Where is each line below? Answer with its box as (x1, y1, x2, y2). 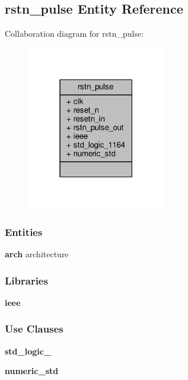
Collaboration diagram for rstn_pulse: (5, 27, 144, 40)
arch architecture (5, 248, 69, 260)
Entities (5, 224, 43, 239)
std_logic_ (5, 344, 52, 357)
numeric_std (5, 365, 59, 377)
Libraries (5, 273, 48, 288)
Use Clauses (5, 321, 63, 336)
